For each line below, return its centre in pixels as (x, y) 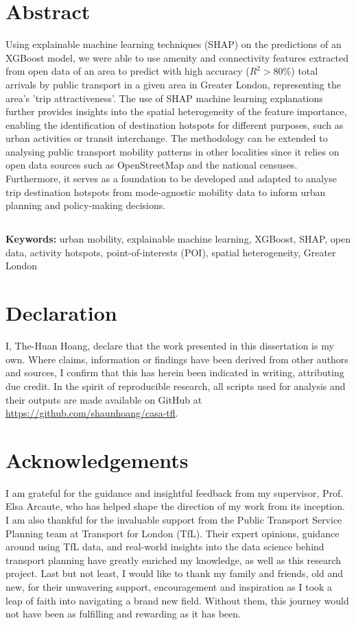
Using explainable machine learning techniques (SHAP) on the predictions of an (174, 44)
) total (305, 71)
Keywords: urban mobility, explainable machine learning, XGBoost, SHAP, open (178, 239)
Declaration (61, 313)
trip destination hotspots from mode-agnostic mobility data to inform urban (166, 192)
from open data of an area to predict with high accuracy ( (128, 71)
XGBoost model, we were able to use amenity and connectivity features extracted (177, 57)
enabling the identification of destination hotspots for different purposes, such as (175, 124)
